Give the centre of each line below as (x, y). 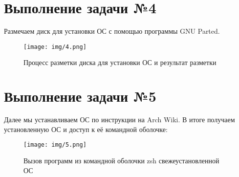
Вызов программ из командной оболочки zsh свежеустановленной (121, 160)
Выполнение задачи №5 (80, 96)
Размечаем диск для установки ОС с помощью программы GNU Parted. (112, 31)
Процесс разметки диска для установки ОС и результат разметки (120, 62)
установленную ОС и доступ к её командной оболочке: (86, 129)
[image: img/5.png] (55, 145)
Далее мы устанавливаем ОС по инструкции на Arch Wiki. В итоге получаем (119, 120)
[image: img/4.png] (55, 47)
